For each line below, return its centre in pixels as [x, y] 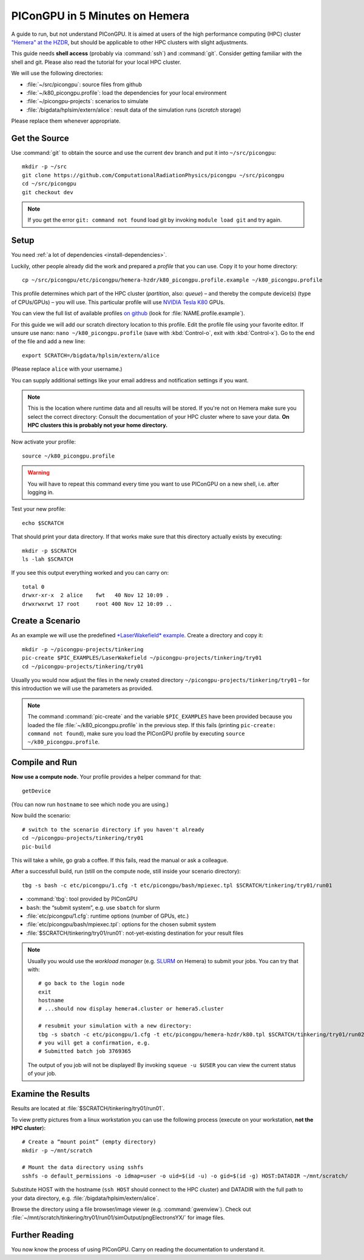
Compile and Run [44, 763]
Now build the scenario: [41, 816]
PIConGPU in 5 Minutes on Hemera [100, 16]
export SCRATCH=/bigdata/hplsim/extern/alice [91, 355]
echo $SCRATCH [43, 523]
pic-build [36, 846]
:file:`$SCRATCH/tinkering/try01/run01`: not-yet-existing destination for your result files [135, 933]
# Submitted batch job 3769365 [85, 1051]
